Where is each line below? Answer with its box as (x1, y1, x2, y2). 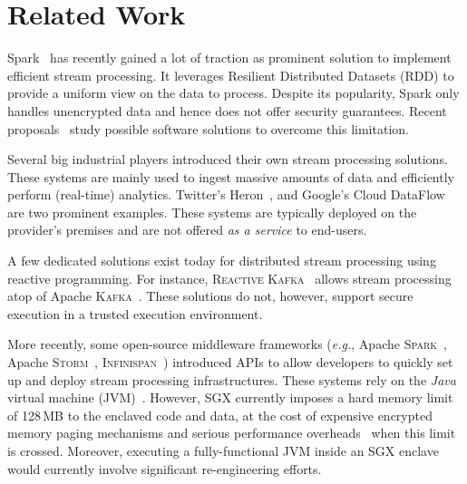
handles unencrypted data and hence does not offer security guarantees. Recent (7, 101, 447, 120)
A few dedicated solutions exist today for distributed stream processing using (7, 251, 436, 270)
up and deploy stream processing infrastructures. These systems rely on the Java (7, 370, 456, 389)
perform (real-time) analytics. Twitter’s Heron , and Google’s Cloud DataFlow (7, 185, 445, 204)
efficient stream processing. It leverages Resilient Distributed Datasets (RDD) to (7, 65, 454, 84)
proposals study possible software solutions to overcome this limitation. (7, 119, 409, 138)
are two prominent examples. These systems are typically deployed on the (7, 202, 417, 221)
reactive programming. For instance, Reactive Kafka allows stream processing (7, 268, 452, 287)
